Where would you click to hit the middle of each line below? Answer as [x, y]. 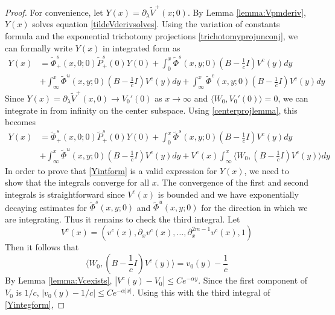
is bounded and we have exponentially [228, 194]
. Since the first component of [253, 280]
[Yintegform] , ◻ [35, 304]
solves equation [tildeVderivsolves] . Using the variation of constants [156, 24]
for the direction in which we [254, 207]
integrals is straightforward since [65, 194]
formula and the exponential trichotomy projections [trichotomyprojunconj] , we [152, 35]
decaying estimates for [46, 207]
